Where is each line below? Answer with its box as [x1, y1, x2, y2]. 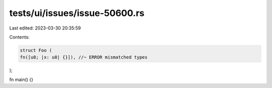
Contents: [9, 34, 30, 40]
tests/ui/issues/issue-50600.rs [9, 7, 145, 18]
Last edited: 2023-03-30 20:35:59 [9, 25, 81, 31]
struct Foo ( [20, 47, 52, 53]
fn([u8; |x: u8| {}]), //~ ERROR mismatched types [20, 54, 148, 60]
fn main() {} [9, 76, 34, 82]
